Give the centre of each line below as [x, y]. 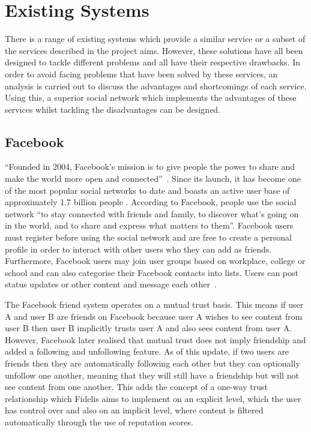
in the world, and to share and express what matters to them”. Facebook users [149, 225]
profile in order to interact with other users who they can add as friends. [138, 249]
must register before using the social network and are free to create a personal [148, 237]
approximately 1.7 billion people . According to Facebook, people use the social [151, 202]
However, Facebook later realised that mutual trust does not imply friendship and [155, 339]
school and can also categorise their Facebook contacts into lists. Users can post [152, 272]
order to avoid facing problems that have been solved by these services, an [141, 73]
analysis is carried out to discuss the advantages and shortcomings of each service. [156, 85]
